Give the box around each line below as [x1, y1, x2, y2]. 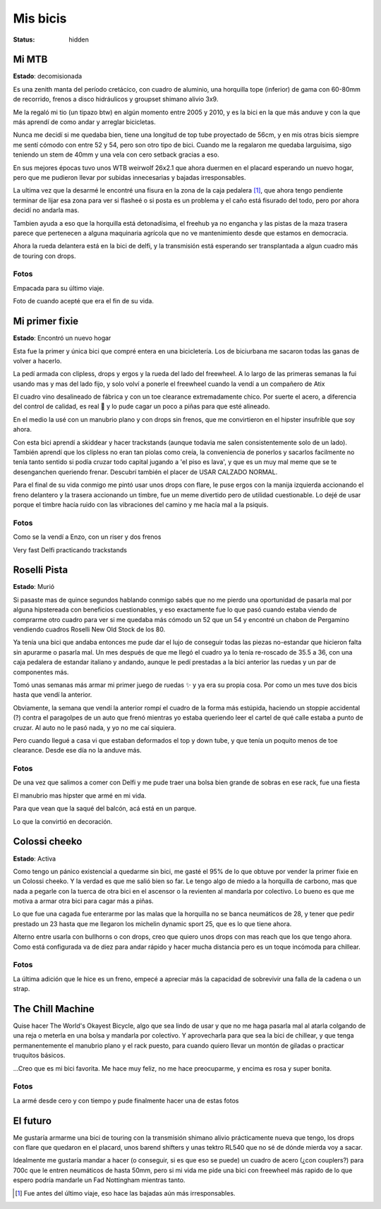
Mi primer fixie [13, 315, 79, 327]
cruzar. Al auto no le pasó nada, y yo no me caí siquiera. [13, 723, 176, 731]
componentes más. [13, 667, 69, 676]
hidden [68, 35, 90, 44]
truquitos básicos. [13, 1051, 66, 1059]
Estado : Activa [13, 854, 56, 863]
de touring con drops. [13, 251, 76, 260]
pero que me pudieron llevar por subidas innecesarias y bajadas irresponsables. [13, 173, 246, 181]
